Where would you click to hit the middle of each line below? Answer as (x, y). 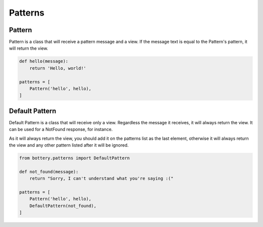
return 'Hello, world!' (58, 68)
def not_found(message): (49, 171)
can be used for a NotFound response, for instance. (61, 130)
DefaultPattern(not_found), (63, 206)
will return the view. (28, 48)
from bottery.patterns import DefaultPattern (75, 158)
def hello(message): (44, 61)
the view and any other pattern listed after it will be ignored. (69, 145)
